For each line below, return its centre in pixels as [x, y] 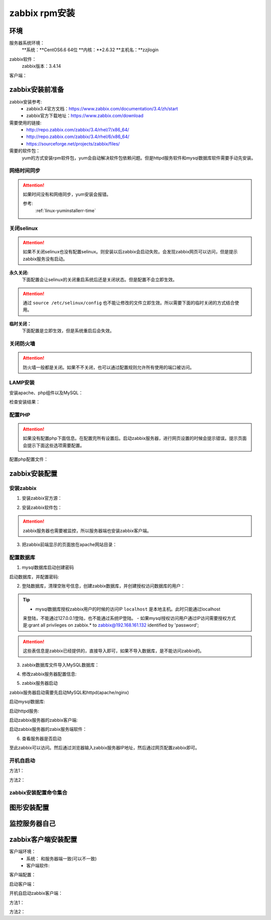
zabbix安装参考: [26, 102]
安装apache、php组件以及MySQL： [46, 393]
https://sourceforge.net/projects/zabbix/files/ [73, 143]
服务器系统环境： [27, 43]
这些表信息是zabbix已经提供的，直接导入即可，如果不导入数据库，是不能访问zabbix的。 [113, 651]
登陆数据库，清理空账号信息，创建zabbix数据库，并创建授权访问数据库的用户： [103, 586]
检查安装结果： [25, 402]
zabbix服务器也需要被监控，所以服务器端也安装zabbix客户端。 [87, 530]
